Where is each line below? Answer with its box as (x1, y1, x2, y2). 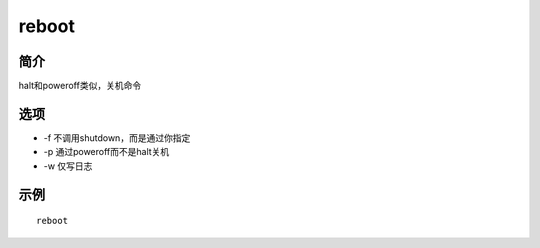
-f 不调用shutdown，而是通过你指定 (43, 131, 191, 144)
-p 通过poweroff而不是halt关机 (43, 146, 170, 158)
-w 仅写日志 (43, 160, 93, 172)
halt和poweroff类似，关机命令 (18, 80, 142, 92)
